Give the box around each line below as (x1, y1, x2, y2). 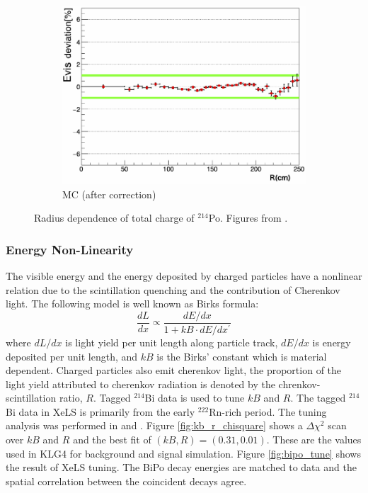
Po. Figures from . (208, 210, 288, 225)
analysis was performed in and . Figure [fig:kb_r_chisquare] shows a (6, 418, 303, 433)
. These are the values (266, 432, 362, 447)
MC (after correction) (62, 186, 156, 201)
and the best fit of (73, 432, 151, 447)
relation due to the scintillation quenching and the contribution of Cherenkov (6, 282, 340, 297)
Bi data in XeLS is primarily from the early (6, 404, 195, 419)
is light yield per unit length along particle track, (65, 334, 278, 349)
